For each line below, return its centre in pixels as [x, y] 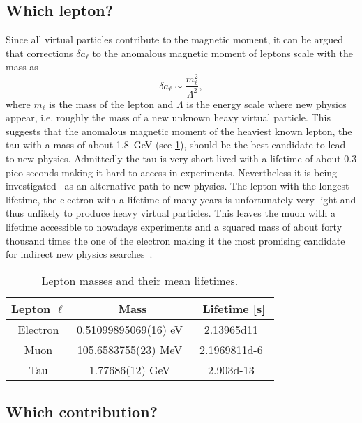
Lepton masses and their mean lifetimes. [140, 280]
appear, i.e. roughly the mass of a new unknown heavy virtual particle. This [168, 117]
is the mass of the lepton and [111, 103]
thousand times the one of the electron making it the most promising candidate [175, 240]
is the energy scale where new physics [266, 103]
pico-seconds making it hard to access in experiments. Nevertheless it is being [172, 172]
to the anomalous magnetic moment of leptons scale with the [223, 53]
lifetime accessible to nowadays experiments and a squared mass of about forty [174, 226]
